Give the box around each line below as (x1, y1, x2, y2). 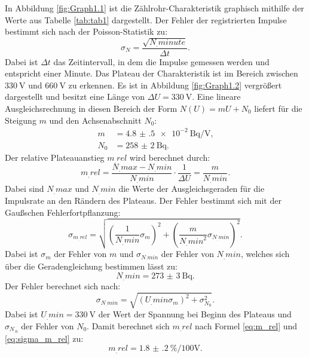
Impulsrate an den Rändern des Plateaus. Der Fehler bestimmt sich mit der (5, 194, 282, 206)
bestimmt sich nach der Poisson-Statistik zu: (5, 25, 168, 38)
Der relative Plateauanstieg (5, 151, 105, 164)
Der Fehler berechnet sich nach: (5, 280, 121, 292)
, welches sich (240, 247, 290, 260)
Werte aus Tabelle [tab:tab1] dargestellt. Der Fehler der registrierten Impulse (5, 13, 287, 26)
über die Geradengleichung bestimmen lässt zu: (5, 260, 178, 273)
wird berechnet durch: (129, 151, 210, 164)
